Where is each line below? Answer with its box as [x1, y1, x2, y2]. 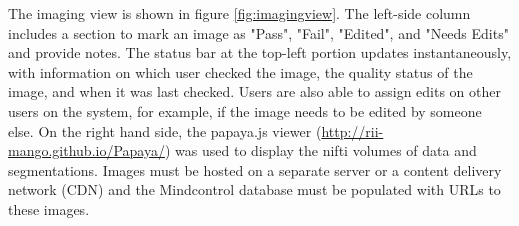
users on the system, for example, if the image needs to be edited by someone [8, 100, 482, 121]
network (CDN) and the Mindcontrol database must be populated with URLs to [8, 179, 501, 200]
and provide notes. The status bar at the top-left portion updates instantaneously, [8, 42, 512, 63]
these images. [8, 198, 90, 219]
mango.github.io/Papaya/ [8, 140, 165, 161]
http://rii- [321, 120, 384, 141]
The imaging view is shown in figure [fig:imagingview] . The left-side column [8, 3, 471, 23]
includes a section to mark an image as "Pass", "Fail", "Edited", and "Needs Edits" [8, 22, 509, 43]
